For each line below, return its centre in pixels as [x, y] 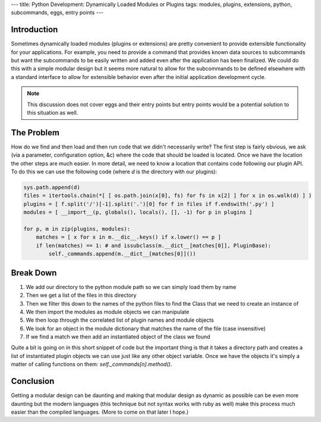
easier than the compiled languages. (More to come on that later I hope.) [100, 412]
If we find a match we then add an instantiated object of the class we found [118, 337]
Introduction [34, 30]
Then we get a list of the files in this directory [81, 295]
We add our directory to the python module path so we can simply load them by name [131, 287]
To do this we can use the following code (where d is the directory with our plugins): [114, 172]
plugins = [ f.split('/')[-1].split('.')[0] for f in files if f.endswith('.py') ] [149, 204]
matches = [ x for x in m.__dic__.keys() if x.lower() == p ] [128, 237]
